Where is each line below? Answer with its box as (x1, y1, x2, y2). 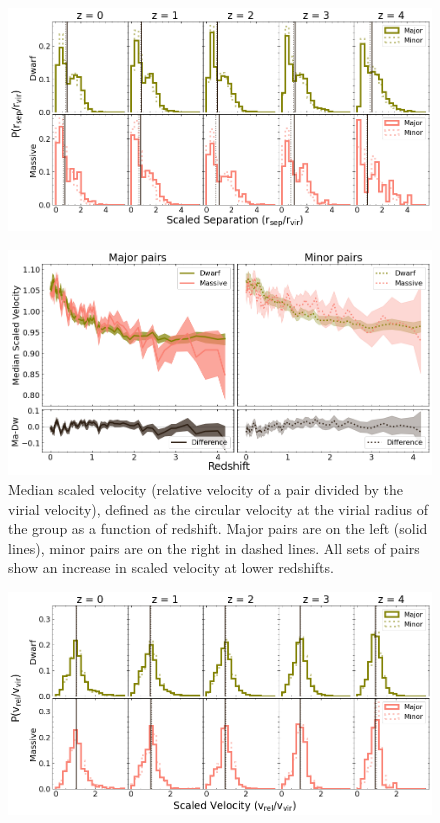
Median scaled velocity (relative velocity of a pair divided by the (8, 479, 403, 500)
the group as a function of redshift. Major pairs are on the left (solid (8, 518, 428, 539)
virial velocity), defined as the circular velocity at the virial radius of (8, 498, 428, 519)
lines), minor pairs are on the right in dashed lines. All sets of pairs (8, 537, 420, 558)
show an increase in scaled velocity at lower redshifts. (8, 557, 334, 578)
